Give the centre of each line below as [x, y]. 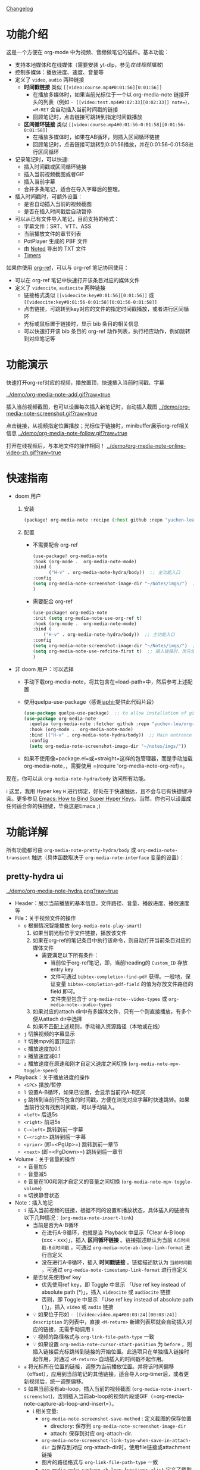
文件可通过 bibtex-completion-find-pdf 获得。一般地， [118, 976]
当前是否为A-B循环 [56, 1225]
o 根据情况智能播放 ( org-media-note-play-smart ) [82, 925]
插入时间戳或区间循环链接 [55, 167]
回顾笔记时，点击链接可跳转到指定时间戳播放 [87, 117]
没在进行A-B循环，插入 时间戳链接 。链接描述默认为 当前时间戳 [117, 1262]
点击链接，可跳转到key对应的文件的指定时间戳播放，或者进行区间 [104, 308]
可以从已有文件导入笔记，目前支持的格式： [67, 219]
